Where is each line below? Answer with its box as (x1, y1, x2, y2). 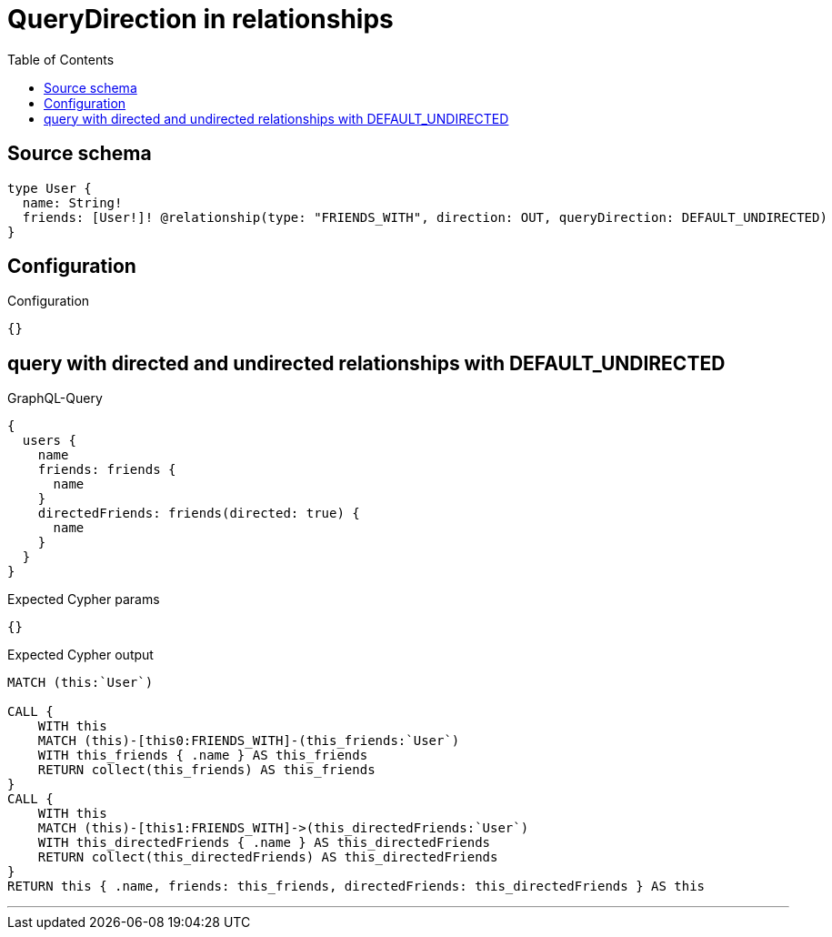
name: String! (22, 195, 123, 210)
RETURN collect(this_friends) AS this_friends (37, 762, 376, 778)
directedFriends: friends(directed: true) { (37, 506, 360, 521)
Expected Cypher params (7, 591, 160, 608)
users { (22, 433, 76, 448)
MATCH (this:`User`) (7, 675, 154, 690)
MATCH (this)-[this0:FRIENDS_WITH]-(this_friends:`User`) (37, 733, 460, 749)
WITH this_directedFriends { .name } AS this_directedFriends (37, 835, 491, 851)
